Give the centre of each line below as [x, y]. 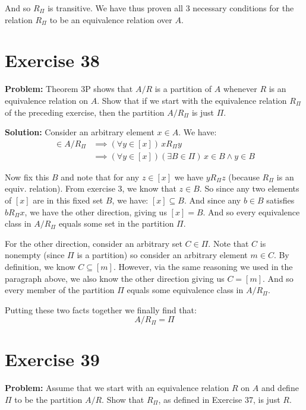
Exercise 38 [52, 60]
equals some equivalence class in [185, 290]
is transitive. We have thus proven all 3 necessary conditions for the [171, 8]
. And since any [212, 200]
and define [280, 388]
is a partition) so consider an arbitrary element [162, 255]
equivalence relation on [47, 100]
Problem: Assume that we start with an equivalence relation [117, 388]
